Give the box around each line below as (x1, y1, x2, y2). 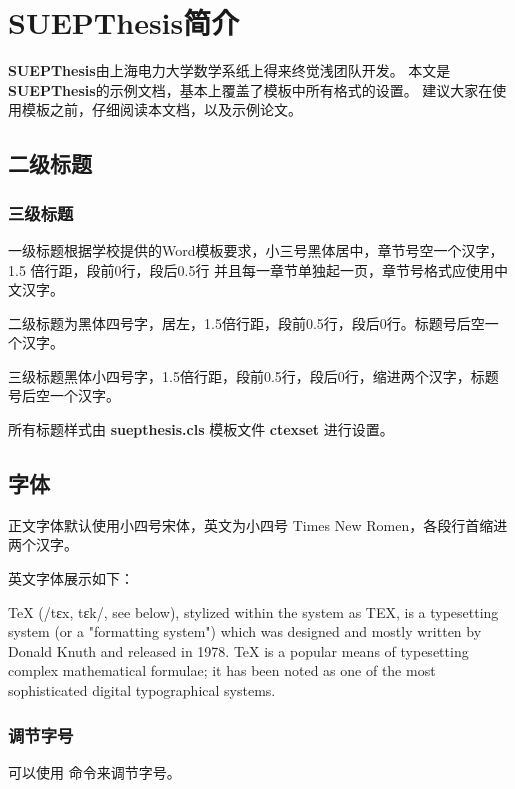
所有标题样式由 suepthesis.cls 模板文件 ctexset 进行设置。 (8, 419, 394, 440)
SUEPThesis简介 (8, 2, 240, 43)
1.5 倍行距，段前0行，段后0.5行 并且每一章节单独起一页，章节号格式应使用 (8, 259, 495, 280)
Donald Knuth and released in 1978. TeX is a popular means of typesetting (8, 640, 469, 661)
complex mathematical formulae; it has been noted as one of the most (8, 660, 436, 681)
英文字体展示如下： (8, 568, 134, 589)
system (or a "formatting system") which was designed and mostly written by (8, 621, 482, 642)
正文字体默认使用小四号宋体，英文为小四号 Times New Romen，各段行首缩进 (8, 514, 508, 535)
